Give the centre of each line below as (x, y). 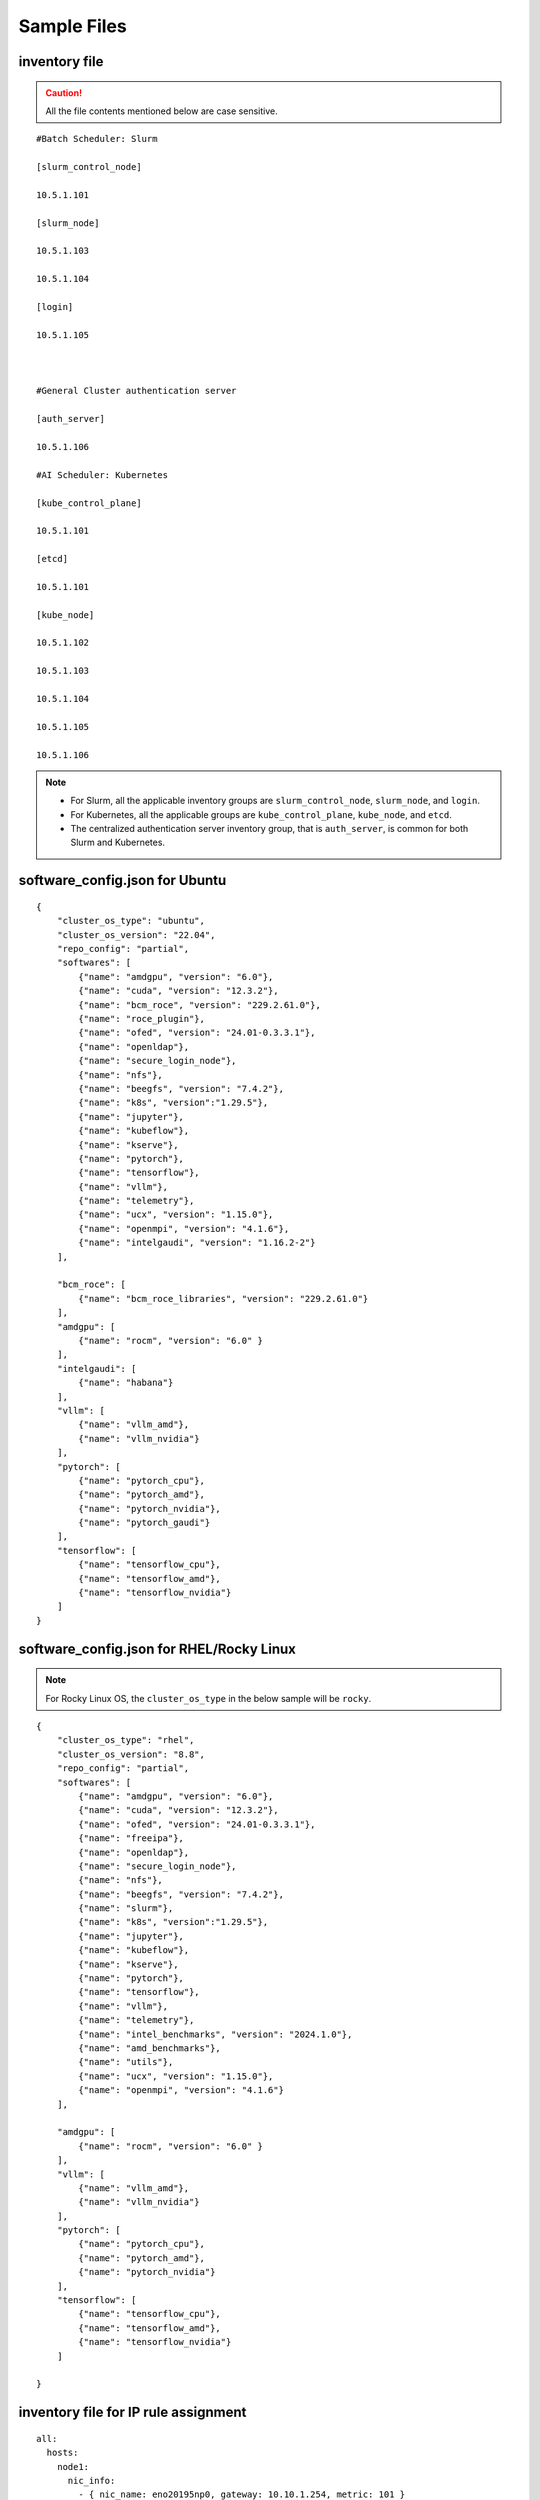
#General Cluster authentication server (136, 391)
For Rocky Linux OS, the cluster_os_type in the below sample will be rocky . (208, 1698)
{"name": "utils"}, (126, 2062)
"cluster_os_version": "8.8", (130, 1754)
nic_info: (91, 2480)
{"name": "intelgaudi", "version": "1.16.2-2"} (197, 1243)
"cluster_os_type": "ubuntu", (130, 921)
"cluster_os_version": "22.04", (136, 934)
